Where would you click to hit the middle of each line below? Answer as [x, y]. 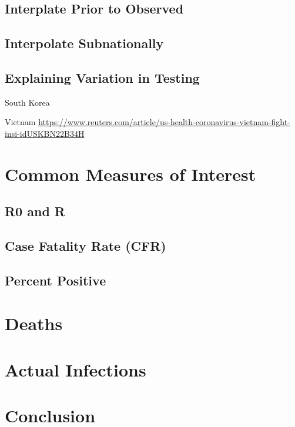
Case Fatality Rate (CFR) [86, 246]
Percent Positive [56, 280]
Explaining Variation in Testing [102, 77]
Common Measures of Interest [130, 174]
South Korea [27, 102]
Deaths [34, 323]
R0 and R [35, 211]
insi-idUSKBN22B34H [45, 133]
